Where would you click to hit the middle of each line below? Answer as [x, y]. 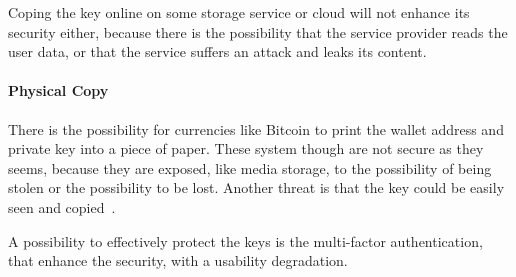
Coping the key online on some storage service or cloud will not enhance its [239, 12]
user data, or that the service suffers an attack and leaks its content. [217, 51]
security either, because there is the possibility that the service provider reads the [258, 31]
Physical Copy [58, 90]
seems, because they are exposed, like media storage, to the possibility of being [250, 167]
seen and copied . [62, 206]
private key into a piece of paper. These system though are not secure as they [246, 148]
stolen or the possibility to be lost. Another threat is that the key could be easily [256, 187]
